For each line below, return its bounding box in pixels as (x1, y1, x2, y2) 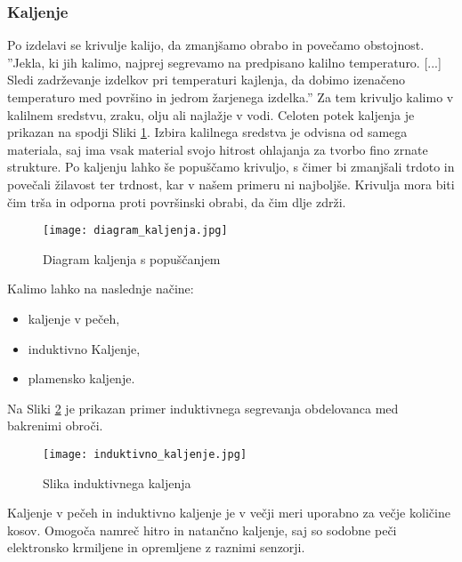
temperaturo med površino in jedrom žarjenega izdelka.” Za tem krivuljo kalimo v (7, 88, 454, 106)
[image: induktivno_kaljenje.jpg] (43, 447, 247, 461)
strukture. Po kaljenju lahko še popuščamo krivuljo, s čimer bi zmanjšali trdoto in (7, 157, 455, 176)
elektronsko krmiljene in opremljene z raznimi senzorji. (7, 538, 305, 557)
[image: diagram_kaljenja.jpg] (43, 224, 228, 237)
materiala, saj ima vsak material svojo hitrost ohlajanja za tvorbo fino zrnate (7, 140, 428, 158)
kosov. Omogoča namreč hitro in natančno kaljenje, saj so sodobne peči (7, 520, 397, 539)
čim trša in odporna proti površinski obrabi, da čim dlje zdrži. (7, 192, 346, 211)
